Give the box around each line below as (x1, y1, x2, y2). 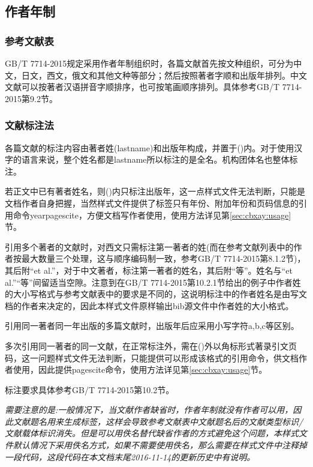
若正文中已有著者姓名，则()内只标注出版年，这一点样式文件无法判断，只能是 (5, 185, 305, 197)
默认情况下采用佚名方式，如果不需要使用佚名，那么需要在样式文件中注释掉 (13, 439, 307, 451)
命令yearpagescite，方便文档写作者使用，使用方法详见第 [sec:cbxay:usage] (13, 208, 291, 221)
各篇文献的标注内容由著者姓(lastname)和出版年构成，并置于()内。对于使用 (5, 141, 294, 154)
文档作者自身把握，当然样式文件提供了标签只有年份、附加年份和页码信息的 (5, 196, 299, 209)
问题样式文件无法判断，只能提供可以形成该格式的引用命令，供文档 (38, 351, 299, 364)
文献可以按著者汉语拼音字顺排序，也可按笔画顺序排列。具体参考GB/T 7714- (5, 80, 302, 93)
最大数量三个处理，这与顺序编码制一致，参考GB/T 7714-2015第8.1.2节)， (21, 252, 306, 265)
